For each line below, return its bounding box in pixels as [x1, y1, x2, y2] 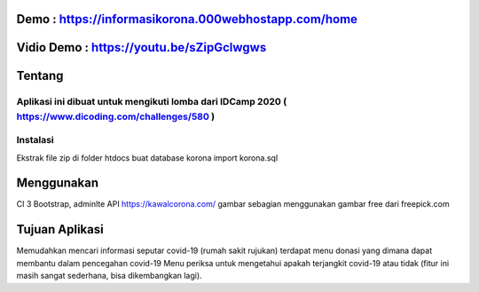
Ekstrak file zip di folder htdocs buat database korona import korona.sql [16, 152, 279, 163]
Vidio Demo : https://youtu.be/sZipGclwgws [16, 40, 267, 55]
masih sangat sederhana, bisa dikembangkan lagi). [16, 271, 203, 281]
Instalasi [16, 134, 55, 146]
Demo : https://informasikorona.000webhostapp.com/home [16, 12, 358, 27]
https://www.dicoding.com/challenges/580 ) [16, 110, 216, 122]
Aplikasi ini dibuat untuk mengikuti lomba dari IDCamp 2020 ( [16, 96, 287, 108]
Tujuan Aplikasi [16, 222, 104, 237]
